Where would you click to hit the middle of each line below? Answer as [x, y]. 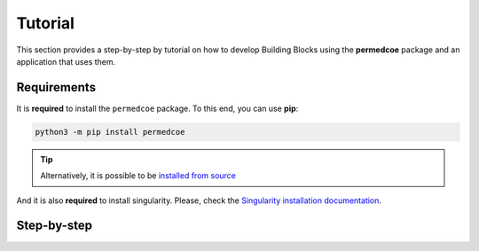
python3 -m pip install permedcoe [110, 132]
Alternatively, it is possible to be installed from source [138, 176]
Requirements [56, 87]
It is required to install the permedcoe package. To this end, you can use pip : [157, 108]
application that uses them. [66, 61]
